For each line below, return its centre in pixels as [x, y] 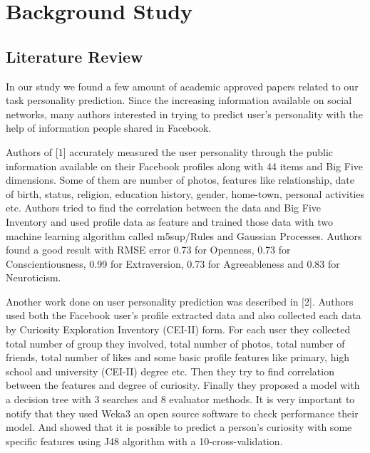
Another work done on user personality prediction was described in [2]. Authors [180, 301]
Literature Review [74, 56]
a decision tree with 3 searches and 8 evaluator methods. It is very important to [180, 399]
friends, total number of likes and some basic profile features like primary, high [178, 357]
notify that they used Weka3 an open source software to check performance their [182, 413]
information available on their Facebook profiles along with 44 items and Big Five [184, 166]
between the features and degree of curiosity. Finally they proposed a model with [183, 385]
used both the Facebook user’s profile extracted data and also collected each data [184, 315]
